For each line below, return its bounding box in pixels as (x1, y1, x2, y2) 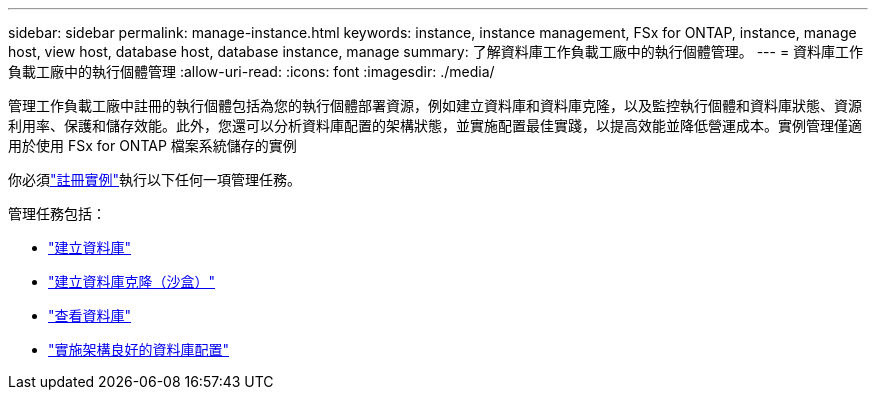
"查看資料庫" (48, 307, 132, 324)
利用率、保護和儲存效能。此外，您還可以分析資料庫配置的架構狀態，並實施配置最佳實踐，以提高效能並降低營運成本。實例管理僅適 (8, 117, 862, 134)
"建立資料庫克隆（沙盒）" (48, 273, 216, 290)
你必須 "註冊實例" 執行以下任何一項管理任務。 (8, 171, 302, 188)
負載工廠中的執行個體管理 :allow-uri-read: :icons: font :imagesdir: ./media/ (8, 63, 495, 80)
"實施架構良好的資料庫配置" (48, 341, 230, 358)
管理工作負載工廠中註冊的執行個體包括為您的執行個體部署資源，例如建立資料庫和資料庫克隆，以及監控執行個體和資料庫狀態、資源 (8, 97, 862, 114)
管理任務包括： (8, 205, 106, 222)
